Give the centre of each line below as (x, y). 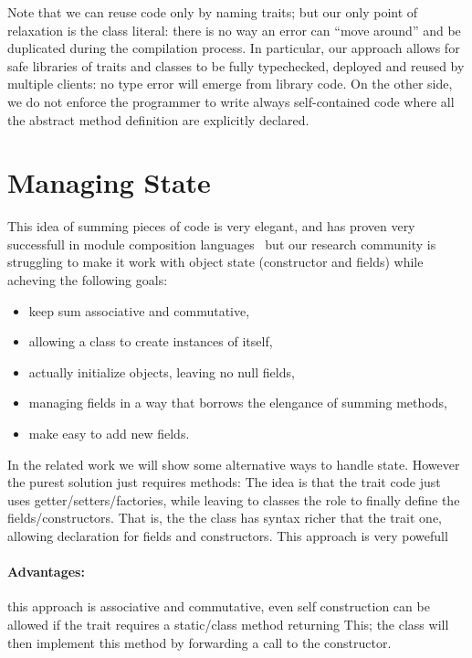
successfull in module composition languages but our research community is (222, 244)
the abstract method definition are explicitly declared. (158, 119)
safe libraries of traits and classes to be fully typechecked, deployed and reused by (236, 65)
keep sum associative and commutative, (139, 310)
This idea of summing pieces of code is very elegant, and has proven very (211, 226)
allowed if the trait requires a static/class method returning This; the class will (228, 624)
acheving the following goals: (88, 280)
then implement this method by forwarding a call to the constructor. (199, 642)
